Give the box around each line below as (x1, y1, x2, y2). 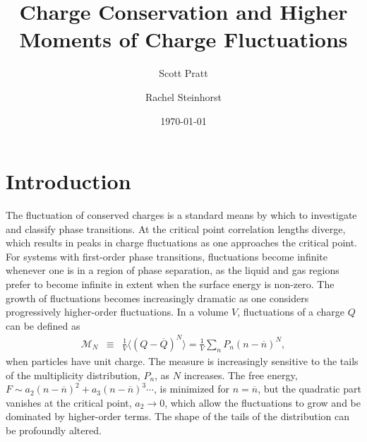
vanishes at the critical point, (6, 395, 132, 410)
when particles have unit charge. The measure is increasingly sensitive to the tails (6, 353, 359, 368)
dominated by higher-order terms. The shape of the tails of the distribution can (6, 409, 350, 424)
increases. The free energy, (183, 367, 298, 382)
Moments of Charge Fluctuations (19, 25, 348, 54)
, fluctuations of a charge (237, 304, 345, 319)
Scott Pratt (159, 66, 208, 80)
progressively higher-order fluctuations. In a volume (6, 304, 229, 319)
